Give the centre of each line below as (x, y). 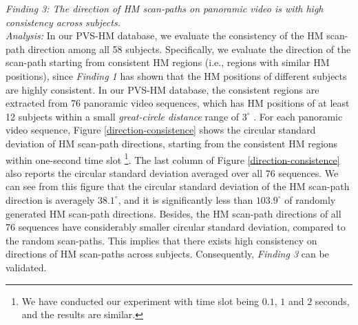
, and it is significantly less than (186, 199)
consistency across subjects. (63, 22)
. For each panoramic (298, 116)
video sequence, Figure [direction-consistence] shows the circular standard (161, 130)
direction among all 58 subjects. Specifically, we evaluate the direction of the (189, 49)
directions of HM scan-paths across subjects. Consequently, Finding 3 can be (167, 254)
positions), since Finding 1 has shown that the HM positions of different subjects (176, 75)
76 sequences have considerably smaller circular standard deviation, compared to (176, 227)
